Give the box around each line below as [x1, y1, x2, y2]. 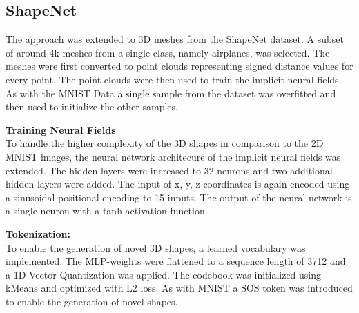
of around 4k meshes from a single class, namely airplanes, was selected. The [6, 45, 330, 59]
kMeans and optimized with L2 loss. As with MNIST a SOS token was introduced [6, 281, 353, 295]
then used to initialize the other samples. [6, 99, 178, 114]
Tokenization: [6, 226, 70, 241]
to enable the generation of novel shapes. [6, 294, 178, 308]
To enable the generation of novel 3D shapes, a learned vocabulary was [6, 240, 306, 254]
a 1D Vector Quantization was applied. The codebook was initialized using [6, 267, 322, 281]
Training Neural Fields [6, 122, 116, 137]
